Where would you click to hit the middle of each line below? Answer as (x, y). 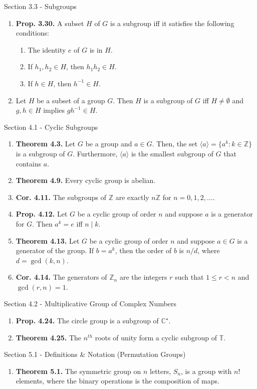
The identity (47, 49)
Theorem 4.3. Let (46, 144)
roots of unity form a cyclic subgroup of (156, 337)
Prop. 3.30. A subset (50, 23)
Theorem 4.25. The (49, 337)
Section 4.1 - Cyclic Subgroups (51, 127)
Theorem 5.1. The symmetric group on (78, 371)
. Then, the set (175, 144)
